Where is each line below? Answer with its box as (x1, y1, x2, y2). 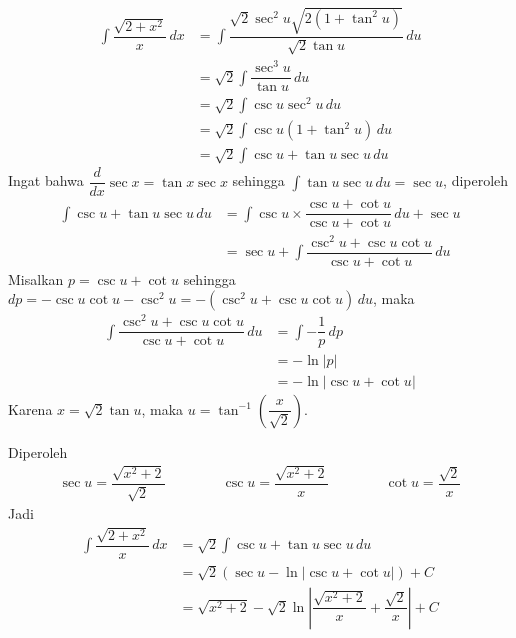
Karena (8, 398, 53, 419)
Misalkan (8, 268, 64, 289)
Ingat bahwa (8, 170, 84, 191)
